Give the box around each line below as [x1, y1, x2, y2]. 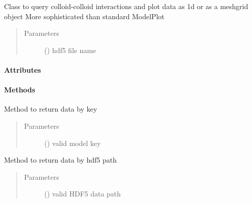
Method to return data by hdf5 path [4, 155, 117, 165]
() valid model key [44, 137, 101, 148]
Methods [4, 84, 35, 95]
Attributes [4, 64, 41, 75]
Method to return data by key [4, 104, 97, 114]
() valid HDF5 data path [44, 188, 121, 199]
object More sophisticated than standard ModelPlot [4, 11, 165, 21]
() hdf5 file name [44, 44, 96, 55]
